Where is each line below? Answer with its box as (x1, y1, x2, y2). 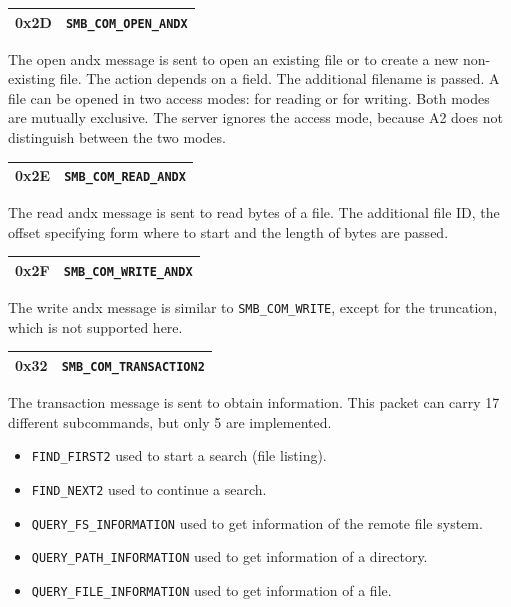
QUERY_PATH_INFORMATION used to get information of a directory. (31, 546, 428, 567)
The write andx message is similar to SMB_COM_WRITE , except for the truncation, (8, 297, 498, 318)
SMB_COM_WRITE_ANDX (63, 264, 193, 279)
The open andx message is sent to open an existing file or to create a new (8, 48, 459, 69)
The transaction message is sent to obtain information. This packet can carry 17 (8, 392, 500, 413)
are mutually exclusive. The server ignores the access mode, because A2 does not (8, 107, 503, 128)
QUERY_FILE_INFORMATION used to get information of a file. (31, 579, 392, 600)
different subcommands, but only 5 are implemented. (8, 411, 332, 432)
